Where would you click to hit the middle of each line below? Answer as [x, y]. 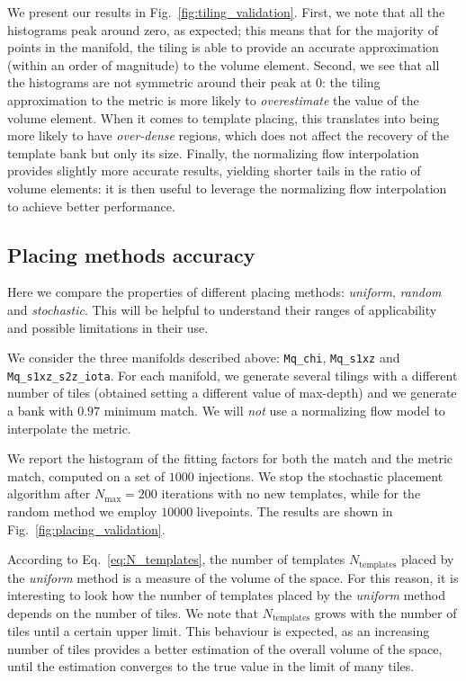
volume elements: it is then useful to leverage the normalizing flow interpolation [227, 188]
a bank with [40, 411]
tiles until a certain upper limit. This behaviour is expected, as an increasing [219, 631]
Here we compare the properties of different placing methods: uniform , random [224, 292]
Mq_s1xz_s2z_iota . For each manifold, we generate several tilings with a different [233, 375]
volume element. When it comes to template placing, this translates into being [224, 117]
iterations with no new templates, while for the [291, 493]
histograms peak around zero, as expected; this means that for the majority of [223, 29]
